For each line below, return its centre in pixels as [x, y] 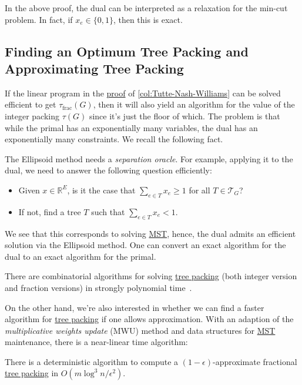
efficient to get [31, 104]
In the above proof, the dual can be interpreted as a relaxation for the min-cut [146, 8]
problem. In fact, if [39, 19]
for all [199, 190]
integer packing [32, 115]
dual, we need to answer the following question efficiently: [108, 170]
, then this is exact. [148, 19]
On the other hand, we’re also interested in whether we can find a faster [135, 307]
